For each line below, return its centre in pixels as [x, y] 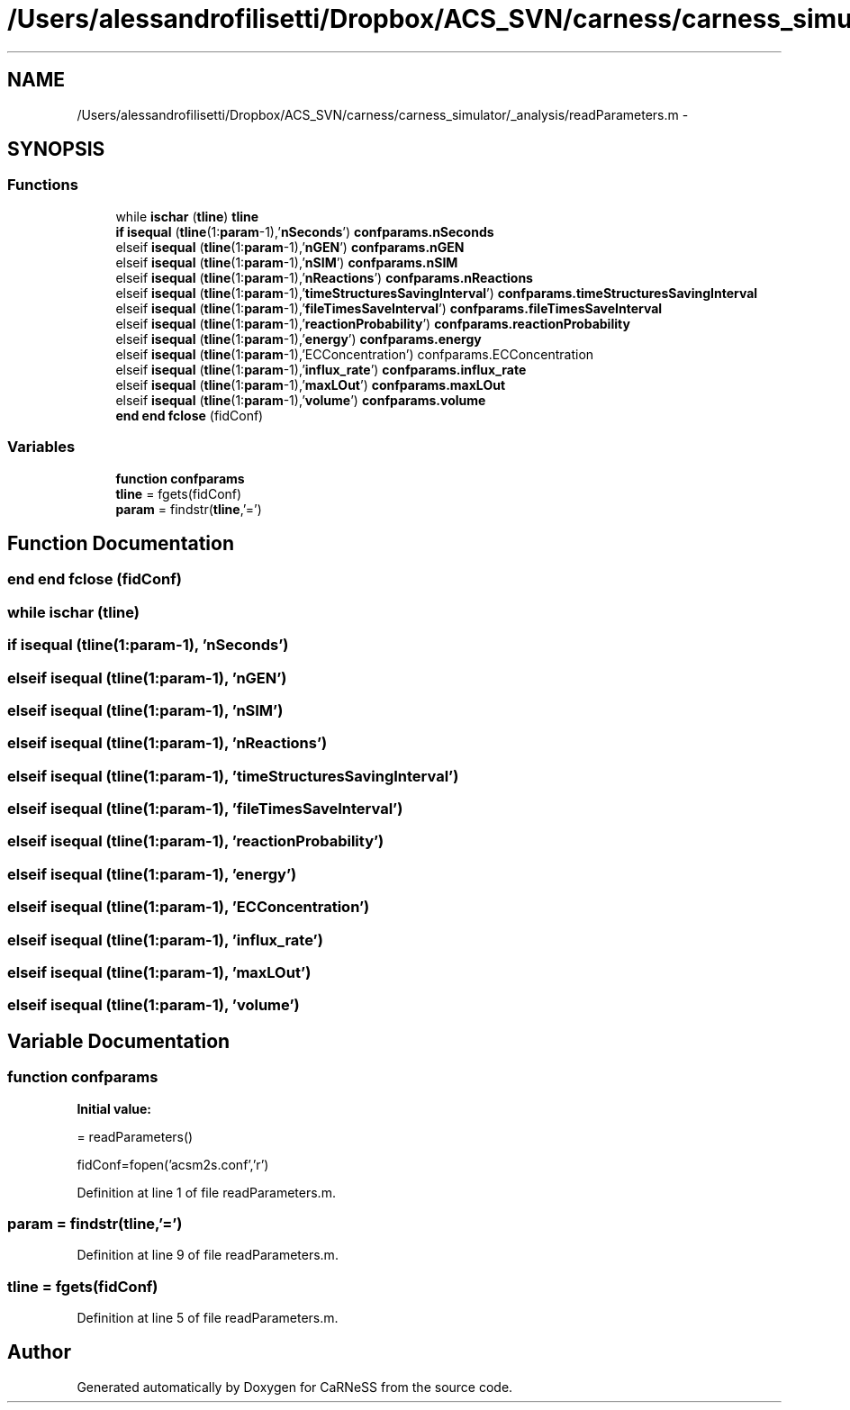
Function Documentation [121, 543]
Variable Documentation [119, 1041]
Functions [43, 185]
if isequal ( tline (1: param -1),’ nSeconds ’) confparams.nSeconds [305, 231]
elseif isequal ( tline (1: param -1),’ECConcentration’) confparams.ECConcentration [355, 354]
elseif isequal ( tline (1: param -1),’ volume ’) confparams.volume [301, 400]
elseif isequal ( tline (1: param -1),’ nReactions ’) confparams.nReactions [324, 277]
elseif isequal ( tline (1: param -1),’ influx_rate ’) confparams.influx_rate [321, 369]
